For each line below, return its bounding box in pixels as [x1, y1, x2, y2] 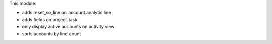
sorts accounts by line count [22, 30, 81, 37]
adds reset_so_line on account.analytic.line [22, 10, 111, 16]
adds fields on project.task [22, 16, 78, 22]
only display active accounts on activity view [22, 24, 115, 30]
